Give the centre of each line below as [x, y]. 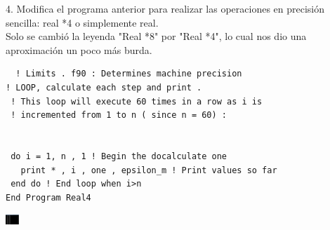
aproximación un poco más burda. [79, 49]
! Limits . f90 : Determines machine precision [129, 74]
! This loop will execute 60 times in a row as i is [137, 101]
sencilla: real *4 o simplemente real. [82, 22]
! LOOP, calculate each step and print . [104, 87]
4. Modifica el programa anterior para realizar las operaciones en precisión [165, 8]
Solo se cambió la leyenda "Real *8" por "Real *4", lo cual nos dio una [156, 36]
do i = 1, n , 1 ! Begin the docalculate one [119, 156]
